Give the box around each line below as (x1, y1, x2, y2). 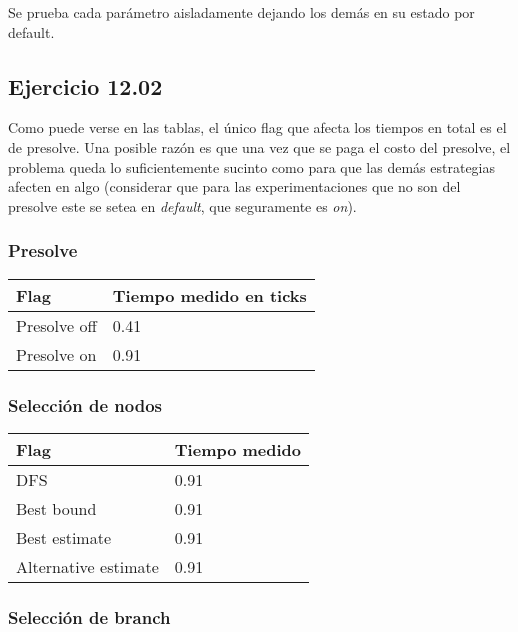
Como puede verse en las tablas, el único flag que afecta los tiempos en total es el (8, 117, 507, 138)
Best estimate (16, 525, 112, 549)
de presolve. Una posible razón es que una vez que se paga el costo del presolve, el (8, 136, 511, 157)
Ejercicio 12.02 (8, 70, 163, 101)
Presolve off (16, 313, 97, 337)
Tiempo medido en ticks (112, 283, 307, 307)
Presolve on (16, 342, 97, 366)
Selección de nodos (8, 392, 162, 417)
